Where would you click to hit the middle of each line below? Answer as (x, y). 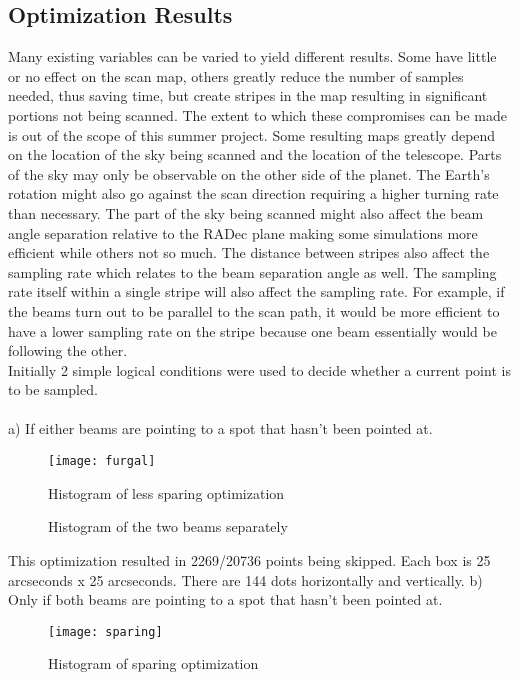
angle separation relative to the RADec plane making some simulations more (243, 232)
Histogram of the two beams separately (168, 526)
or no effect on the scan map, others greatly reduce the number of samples (236, 75)
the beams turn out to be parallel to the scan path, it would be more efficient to (254, 310)
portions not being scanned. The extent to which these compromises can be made (257, 114)
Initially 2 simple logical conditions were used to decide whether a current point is (259, 369)
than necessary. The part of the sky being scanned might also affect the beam (246, 212)
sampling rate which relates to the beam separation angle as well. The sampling (252, 271)
